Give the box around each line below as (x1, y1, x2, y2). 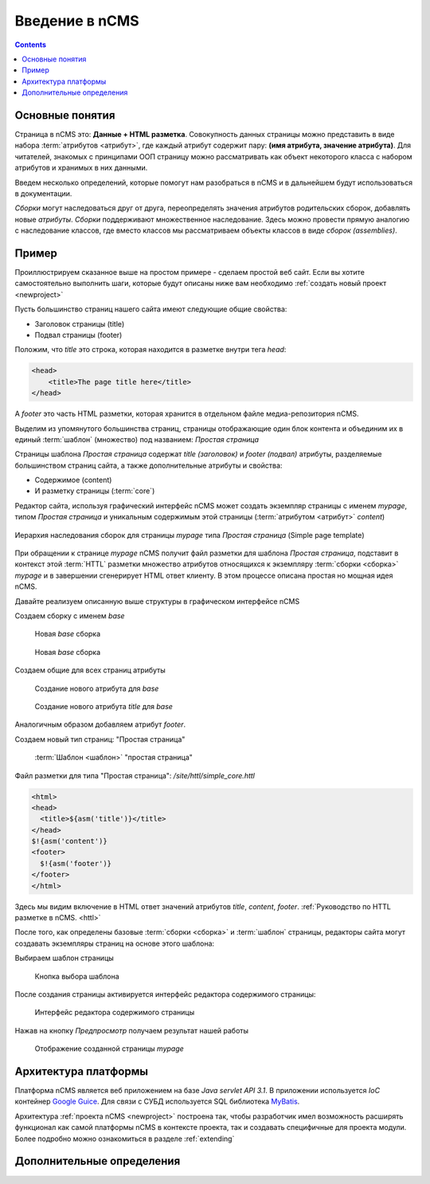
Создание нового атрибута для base (34, 684, 159, 693)
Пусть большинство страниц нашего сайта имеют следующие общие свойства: (14, 304, 287, 314)
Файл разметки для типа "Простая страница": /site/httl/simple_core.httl (14, 770, 255, 780)
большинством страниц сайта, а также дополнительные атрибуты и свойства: (14, 461, 283, 470)
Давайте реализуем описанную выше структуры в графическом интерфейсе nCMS (14, 596, 300, 606)
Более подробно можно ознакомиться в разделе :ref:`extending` (14, 1134, 235, 1143)
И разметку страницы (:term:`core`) (34, 486, 155, 496)
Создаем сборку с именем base (14, 611, 125, 621)
